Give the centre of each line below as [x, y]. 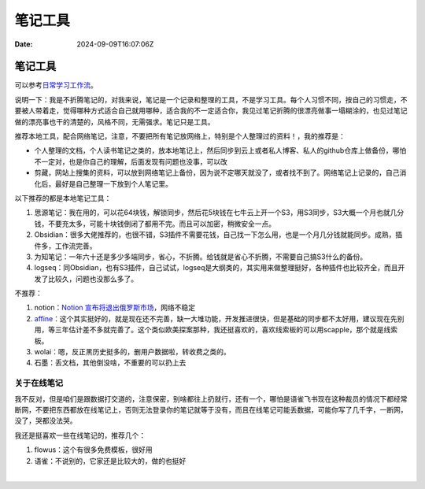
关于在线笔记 [39, 383]
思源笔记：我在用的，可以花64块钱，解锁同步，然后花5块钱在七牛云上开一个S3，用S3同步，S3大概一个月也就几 [216, 213]
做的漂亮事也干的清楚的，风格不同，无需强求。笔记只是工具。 [115, 121]
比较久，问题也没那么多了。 [92, 279]
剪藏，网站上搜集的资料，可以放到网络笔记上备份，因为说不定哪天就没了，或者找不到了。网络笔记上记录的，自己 [217, 172]
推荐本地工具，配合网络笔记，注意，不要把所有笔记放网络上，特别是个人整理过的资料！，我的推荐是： [180, 136]
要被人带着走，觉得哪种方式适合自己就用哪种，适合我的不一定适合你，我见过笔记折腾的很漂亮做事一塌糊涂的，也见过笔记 [211, 111]
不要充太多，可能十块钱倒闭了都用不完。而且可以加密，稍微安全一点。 [161, 224]
